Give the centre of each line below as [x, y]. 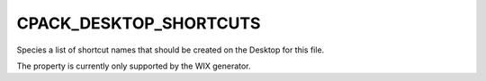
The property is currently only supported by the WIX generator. [134, 66]
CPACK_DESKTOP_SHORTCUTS [139, 23]
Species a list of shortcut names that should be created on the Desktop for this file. [171, 50]
